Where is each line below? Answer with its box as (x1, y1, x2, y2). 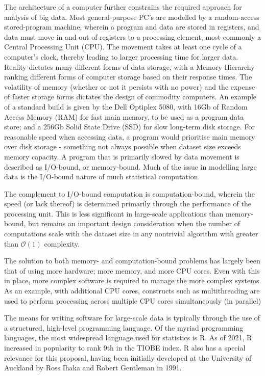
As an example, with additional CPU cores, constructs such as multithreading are (4, 285, 260, 296)
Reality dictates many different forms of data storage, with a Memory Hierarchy (4, 61, 255, 72)
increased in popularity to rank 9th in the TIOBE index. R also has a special (4, 342, 246, 353)
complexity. (44, 238, 80, 249)
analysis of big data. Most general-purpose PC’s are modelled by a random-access (4, 11, 259, 22)
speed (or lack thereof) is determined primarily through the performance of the (4, 198, 251, 209)
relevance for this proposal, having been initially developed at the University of (4, 352, 252, 363)
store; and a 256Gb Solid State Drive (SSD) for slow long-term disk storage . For (4, 121, 255, 132)
